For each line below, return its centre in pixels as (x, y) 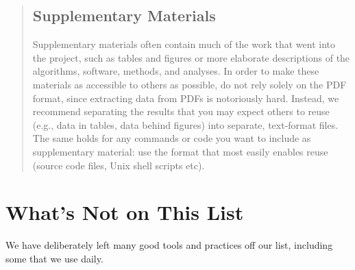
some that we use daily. (54, 258)
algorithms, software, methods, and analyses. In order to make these (176, 71)
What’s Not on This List (125, 212)
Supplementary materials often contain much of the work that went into (184, 44)
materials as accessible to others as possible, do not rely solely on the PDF (189, 84)
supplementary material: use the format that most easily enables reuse (180, 151)
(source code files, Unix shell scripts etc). (119, 165)
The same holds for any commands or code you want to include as (172, 138)
